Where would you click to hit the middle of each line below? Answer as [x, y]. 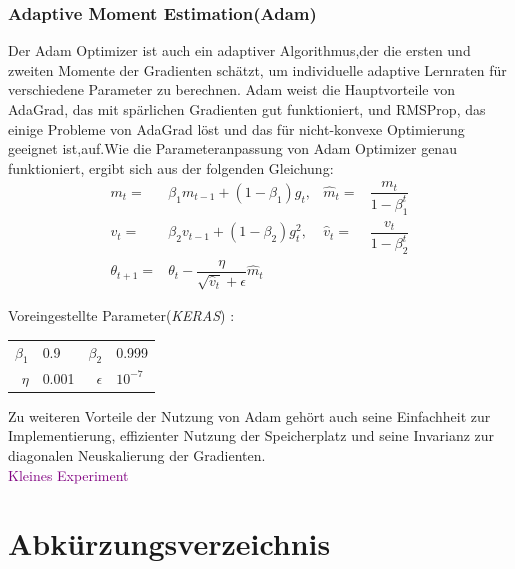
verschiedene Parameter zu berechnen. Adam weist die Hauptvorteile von [231, 89]
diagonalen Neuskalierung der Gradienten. [137, 455]
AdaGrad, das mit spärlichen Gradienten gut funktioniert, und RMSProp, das [247, 109]
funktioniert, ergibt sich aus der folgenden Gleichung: [171, 167]
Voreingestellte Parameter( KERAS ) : [121, 315]
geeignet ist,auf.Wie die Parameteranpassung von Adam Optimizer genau [232, 148]
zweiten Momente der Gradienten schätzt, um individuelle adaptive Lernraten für [257, 69]
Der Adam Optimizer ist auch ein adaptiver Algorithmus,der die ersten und [239, 50]
